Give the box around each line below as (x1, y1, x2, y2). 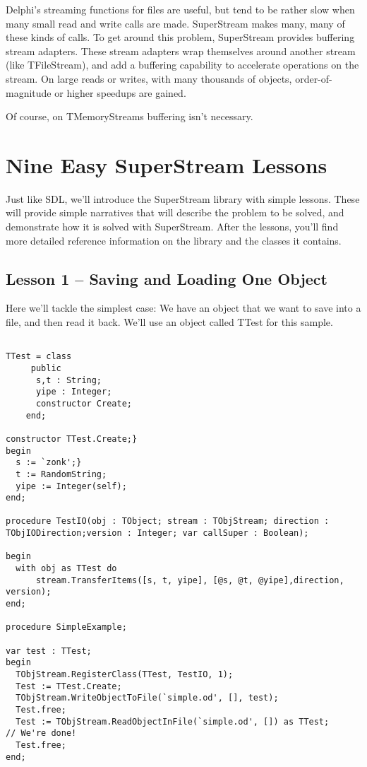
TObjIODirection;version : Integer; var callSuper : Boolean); (6, 528, 309, 539)
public (30, 363, 61, 373)
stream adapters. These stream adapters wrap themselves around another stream (6, 43, 356, 58)
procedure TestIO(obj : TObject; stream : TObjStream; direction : (6, 516, 330, 527)
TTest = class (6, 351, 72, 362)
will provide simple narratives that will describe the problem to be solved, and (6, 205, 344, 220)
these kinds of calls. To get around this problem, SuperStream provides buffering (6, 30, 355, 45)
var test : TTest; (6, 645, 92, 656)
